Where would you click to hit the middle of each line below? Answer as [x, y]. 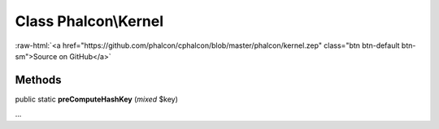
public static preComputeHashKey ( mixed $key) [97, 99]
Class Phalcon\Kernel [89, 21]
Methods [38, 80]
